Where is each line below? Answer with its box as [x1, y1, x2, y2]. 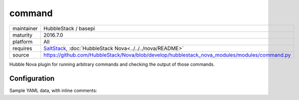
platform [12, 38, 33, 45]
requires [12, 44, 32, 52]
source [12, 51, 29, 58]
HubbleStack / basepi [43, 25, 95, 32]
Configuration [9, 74, 55, 83]
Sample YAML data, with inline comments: [9, 87, 97, 93]
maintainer [12, 25, 38, 32]
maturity [12, 31, 33, 38]
